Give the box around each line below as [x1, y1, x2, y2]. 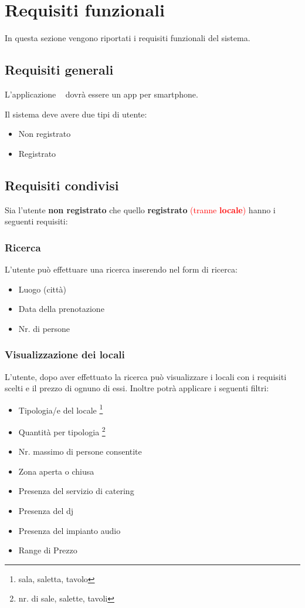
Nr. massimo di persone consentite [18, 445, 142, 458]
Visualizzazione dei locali [5, 347, 125, 362]
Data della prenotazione [18, 303, 104, 315]
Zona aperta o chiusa [18, 465, 94, 477]
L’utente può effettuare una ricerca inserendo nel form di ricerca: [5, 263, 238, 275]
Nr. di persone [18, 322, 70, 334]
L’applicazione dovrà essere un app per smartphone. [5, 88, 198, 100]
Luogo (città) [18, 283, 66, 295]
